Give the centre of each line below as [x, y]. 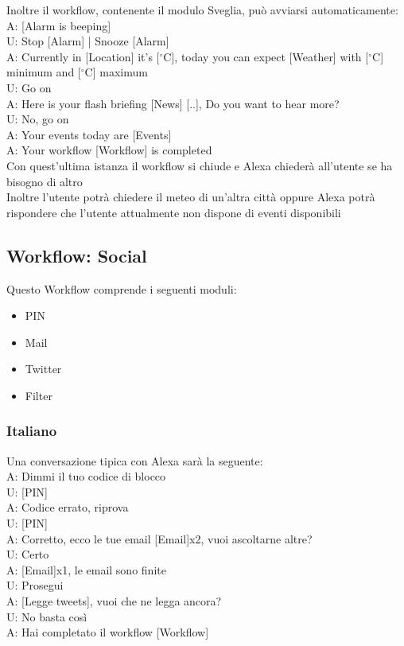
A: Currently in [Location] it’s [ [83, 56]
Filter [39, 395]
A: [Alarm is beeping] [59, 25]
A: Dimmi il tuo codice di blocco [86, 476]
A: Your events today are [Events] [89, 134]
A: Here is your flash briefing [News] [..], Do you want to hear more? [173, 103]
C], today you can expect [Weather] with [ [266, 56]
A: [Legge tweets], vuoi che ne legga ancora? [114, 601]
